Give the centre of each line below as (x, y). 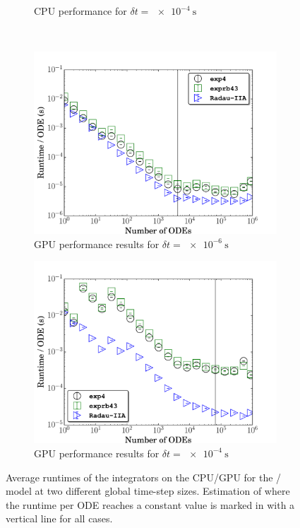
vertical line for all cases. (59, 518)
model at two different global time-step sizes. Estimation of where (148, 491)
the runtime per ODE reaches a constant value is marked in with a (150, 504)
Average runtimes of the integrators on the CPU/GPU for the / (144, 477)
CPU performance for (80, 11)
